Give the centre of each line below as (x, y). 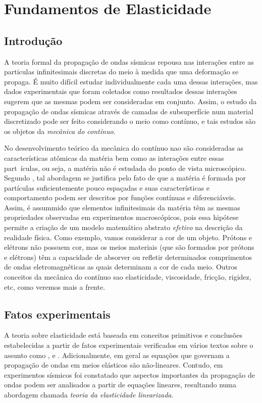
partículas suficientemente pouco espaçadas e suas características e (107, 187)
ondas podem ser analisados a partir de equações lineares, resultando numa (120, 385)
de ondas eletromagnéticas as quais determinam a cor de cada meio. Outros (121, 267)
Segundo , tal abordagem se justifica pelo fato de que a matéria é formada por (125, 178)
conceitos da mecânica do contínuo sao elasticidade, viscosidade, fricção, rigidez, (128, 277)
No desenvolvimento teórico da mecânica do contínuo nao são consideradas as (124, 148)
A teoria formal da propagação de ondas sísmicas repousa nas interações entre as (129, 61)
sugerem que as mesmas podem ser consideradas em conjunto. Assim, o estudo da (130, 101)
